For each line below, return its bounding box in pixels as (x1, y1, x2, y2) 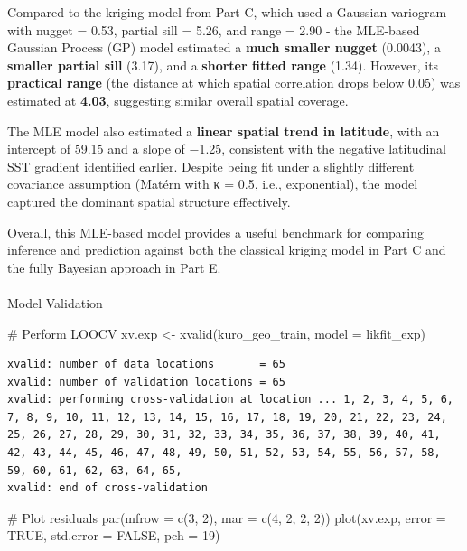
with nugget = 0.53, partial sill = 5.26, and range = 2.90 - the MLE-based (7, 20, 420, 39)
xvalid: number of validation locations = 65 (7, 375, 285, 388)
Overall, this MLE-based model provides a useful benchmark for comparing (7, 222, 424, 241)
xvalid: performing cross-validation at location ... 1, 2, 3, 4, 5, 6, (7, 393, 453, 406)
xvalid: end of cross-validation (7, 481, 208, 495)
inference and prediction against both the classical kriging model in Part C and (7, 240, 446, 259)
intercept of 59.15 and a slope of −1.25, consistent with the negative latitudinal (7, 139, 447, 158)
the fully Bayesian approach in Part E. (7, 257, 221, 276)
